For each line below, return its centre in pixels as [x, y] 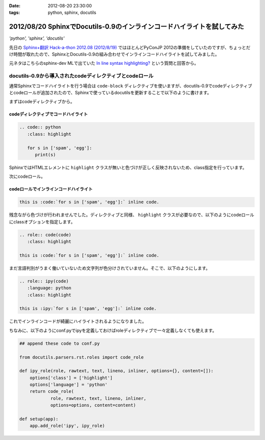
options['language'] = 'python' [69, 385]
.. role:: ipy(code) [44, 281]
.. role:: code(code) [45, 235]
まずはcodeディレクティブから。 [42, 102]
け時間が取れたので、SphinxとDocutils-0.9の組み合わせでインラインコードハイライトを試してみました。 [114, 55]
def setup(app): [39, 419]
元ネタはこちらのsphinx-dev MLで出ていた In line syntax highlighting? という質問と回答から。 [104, 63]
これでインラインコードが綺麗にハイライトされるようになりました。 [78, 321]
